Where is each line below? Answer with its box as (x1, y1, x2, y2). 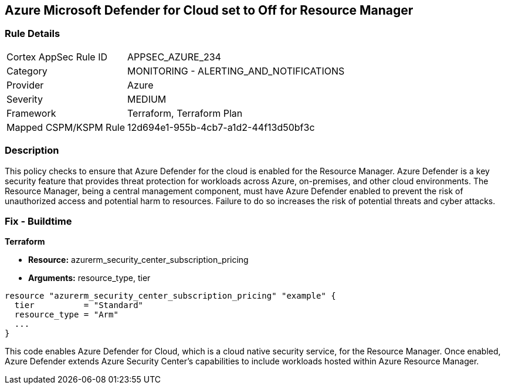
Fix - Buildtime (5, 215, 72, 227)
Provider (6, 79, 44, 91)
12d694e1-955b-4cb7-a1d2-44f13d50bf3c (127, 121, 315, 133)
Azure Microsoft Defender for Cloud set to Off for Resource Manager (5, 3, 414, 18)
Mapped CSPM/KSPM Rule (6, 121, 126, 133)
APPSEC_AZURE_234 (127, 50, 221, 63)
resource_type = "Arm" (14, 310, 118, 320)
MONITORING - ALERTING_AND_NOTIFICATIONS (127, 65, 345, 77)
